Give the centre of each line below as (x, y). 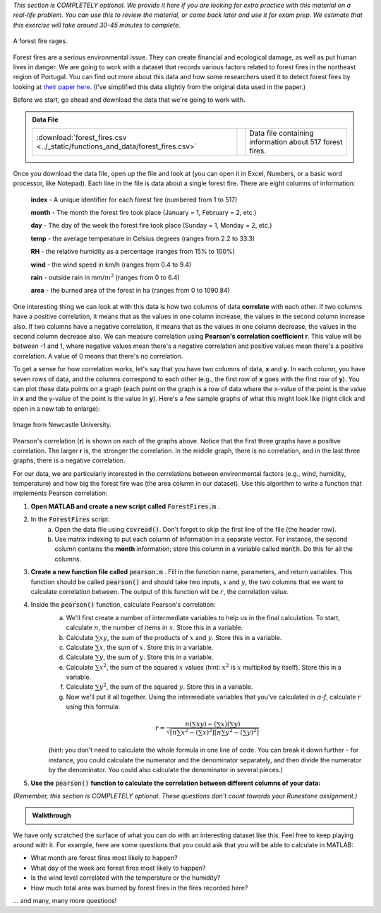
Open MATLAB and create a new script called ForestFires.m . (125, 506)
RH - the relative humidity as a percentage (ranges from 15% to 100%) (133, 252)
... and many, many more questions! (65, 901)
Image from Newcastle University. (62, 425)
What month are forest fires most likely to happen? (104, 858)
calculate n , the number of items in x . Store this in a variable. (155, 628)
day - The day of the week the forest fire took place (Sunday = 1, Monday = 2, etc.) (151, 226)
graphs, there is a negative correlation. (69, 460)
